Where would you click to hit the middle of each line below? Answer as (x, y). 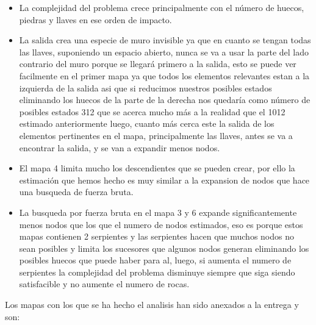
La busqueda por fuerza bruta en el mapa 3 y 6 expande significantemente (158, 212)
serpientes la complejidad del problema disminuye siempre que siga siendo (157, 272)
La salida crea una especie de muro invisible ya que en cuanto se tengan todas (165, 40)
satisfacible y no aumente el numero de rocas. (104, 284)
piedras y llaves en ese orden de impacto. (95, 19)
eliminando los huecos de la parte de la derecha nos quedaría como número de (165, 100)
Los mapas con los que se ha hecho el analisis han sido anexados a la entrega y (152, 305)
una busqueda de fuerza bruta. (76, 192)
